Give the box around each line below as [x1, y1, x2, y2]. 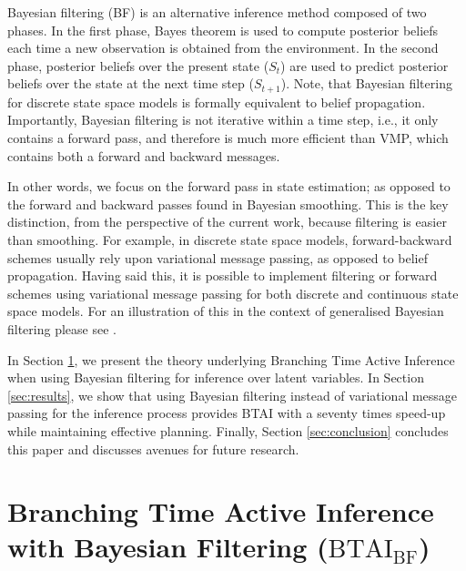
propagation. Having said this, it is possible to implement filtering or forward [7, 266, 438, 285]
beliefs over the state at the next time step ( [7, 74, 254, 93]
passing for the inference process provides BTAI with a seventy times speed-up [7, 403, 446, 423]
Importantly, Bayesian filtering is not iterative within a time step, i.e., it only [7, 110, 439, 129]
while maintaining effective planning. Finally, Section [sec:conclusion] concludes [7, 421, 449, 440]
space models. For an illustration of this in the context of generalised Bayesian [7, 301, 444, 321]
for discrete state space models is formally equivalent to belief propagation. [7, 92, 426, 111]
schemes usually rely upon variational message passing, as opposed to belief [7, 248, 428, 267]
